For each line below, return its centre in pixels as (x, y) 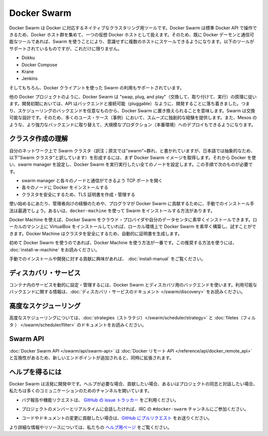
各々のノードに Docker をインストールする (65, 187)
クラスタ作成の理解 (38, 139)
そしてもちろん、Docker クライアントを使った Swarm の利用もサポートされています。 (97, 87)
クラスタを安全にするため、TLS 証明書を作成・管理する (78, 194)
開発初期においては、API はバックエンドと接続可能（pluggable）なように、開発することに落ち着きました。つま (136, 104)
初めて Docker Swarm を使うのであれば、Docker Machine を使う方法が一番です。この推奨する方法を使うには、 (123, 243)
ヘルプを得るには (35, 372)
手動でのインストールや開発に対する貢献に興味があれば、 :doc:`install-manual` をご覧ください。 (107, 259)
